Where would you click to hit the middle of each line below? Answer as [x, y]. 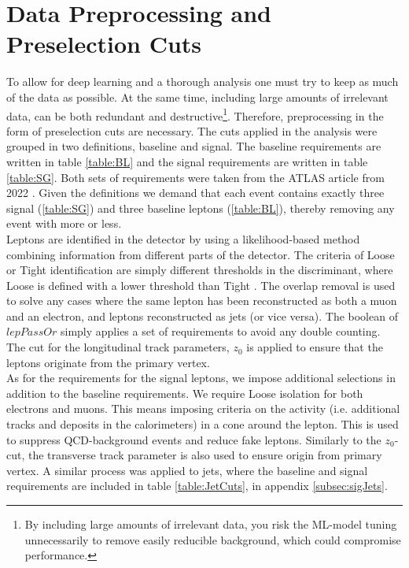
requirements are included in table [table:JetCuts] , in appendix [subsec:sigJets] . [197, 486]
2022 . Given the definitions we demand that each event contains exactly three [195, 193]
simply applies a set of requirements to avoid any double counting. [221, 331]
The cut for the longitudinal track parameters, [118, 347]
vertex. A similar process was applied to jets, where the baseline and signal [187, 470]
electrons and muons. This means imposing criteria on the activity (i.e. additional [203, 408]
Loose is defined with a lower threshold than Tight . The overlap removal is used [201, 285]
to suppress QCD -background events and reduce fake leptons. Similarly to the [194, 439]
